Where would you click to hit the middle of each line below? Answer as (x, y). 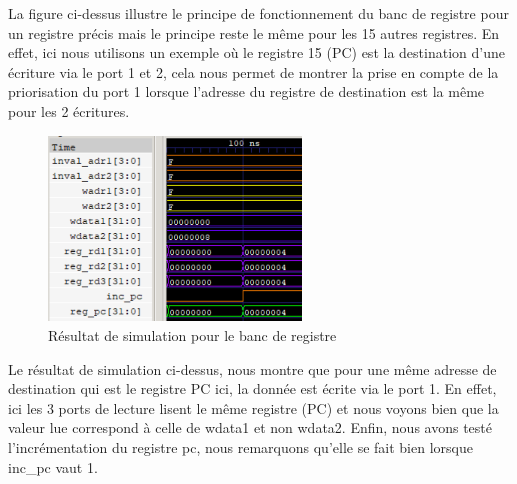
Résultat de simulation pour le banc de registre (192, 335)
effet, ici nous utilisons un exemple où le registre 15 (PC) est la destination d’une (256, 52)
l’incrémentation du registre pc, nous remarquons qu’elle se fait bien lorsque (240, 447)
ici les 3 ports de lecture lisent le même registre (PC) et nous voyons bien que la (253, 407)
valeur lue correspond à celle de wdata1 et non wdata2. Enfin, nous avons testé (250, 427)
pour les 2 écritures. (69, 110)
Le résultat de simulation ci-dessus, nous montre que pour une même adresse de (252, 368)
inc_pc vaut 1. (53, 466)
